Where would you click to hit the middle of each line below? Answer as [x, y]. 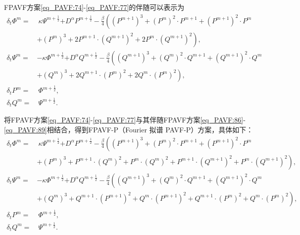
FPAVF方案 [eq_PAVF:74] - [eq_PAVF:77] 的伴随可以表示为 [94, 7]
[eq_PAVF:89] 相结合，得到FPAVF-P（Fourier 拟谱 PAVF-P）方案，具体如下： [129, 129]
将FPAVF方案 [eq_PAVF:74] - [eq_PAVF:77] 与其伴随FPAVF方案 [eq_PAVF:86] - [125, 120]
